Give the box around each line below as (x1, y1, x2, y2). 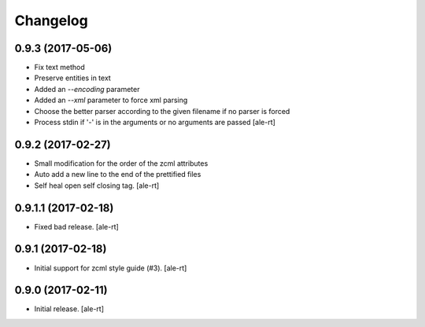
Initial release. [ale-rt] (34, 304, 104, 314)
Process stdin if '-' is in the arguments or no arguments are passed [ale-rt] (34, 118, 275, 127)
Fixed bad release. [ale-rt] (34, 222, 120, 231)
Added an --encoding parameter (34, 84, 140, 94)
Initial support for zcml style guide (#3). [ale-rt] (34, 263, 187, 273)
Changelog (14, 12, 88, 29)
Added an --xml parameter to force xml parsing (34, 95, 188, 105)
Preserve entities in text (34, 73, 112, 83)
